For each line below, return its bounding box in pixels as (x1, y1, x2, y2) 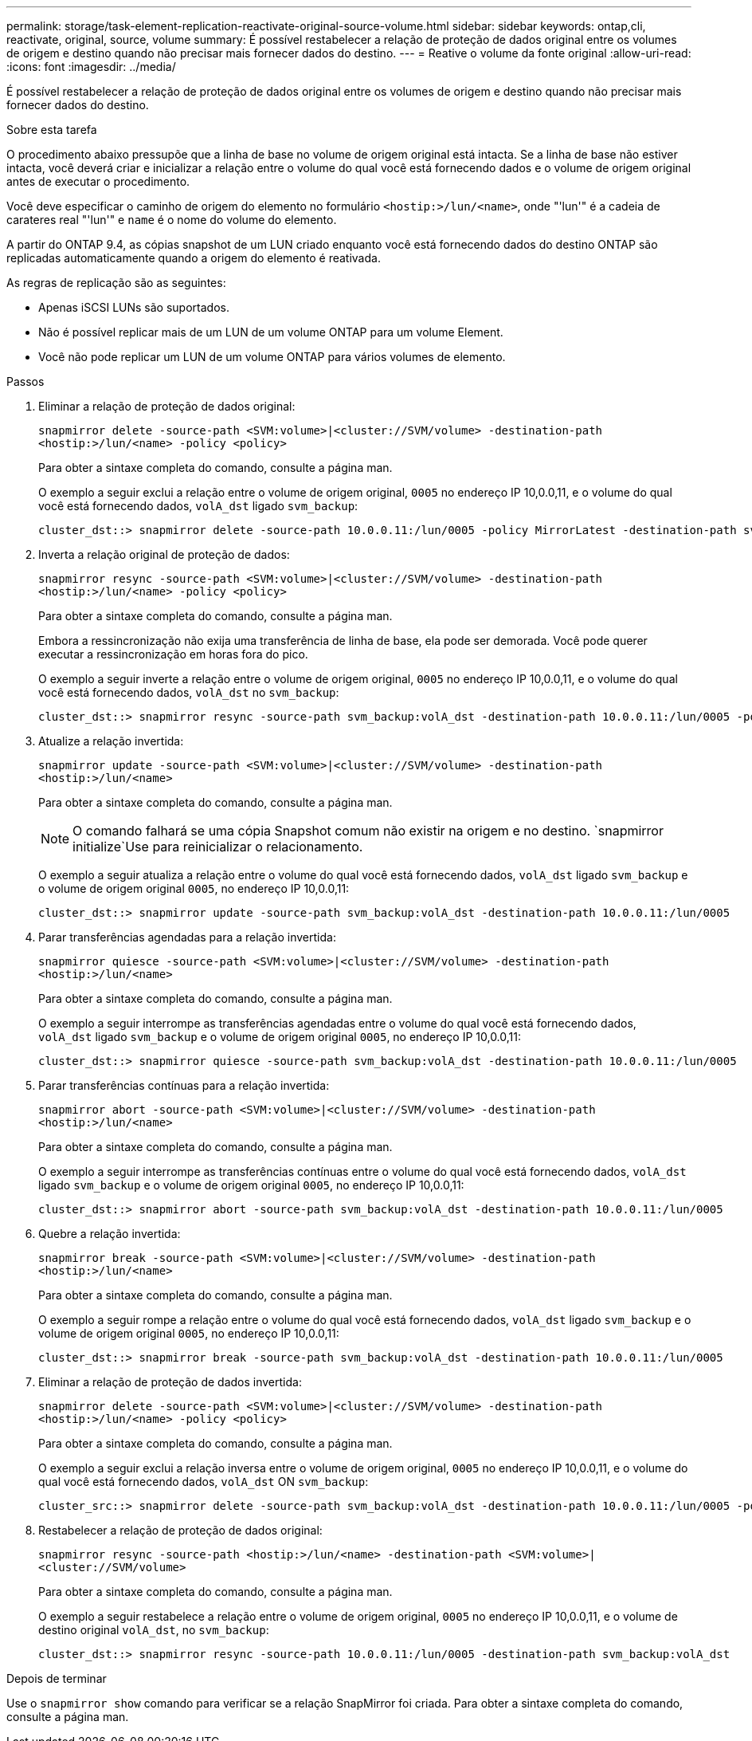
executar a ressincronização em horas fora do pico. (38, 647, 308, 661)
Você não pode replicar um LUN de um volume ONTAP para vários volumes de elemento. (38, 350, 506, 364)
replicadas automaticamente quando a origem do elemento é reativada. (6, 251, 381, 265)
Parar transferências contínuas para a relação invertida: (38, 1079, 330, 1092)
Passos (6, 375, 45, 388)
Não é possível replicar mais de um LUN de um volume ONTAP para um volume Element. (38, 325, 503, 339)
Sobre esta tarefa (6, 123, 97, 136)
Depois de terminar (6, 1672, 107, 1685)
